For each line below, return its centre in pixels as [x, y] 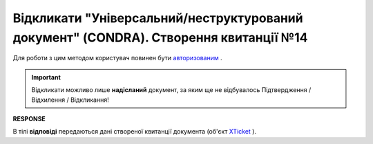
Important [46, 77]
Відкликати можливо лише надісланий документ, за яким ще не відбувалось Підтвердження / [171, 90]
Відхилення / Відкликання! [70, 100]
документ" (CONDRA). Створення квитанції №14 [160, 37]
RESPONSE [29, 118]
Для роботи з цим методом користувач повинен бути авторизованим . [117, 58]
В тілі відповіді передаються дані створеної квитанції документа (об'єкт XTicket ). [135, 132]
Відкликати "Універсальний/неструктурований [158, 18]
